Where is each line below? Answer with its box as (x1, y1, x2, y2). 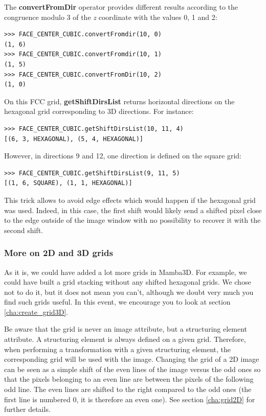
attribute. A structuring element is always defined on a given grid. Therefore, (4, 334, 246, 344)
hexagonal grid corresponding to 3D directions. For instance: (4, 106, 194, 117)
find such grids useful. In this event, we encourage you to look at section (4, 296, 231, 307)
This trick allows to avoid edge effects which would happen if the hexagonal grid (4, 194, 256, 205)
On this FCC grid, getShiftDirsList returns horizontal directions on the (4, 96, 235, 106)
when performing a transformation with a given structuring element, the (4, 343, 231, 354)
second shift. (4, 224, 43, 235)
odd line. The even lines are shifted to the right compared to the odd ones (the (4, 384, 252, 395)
